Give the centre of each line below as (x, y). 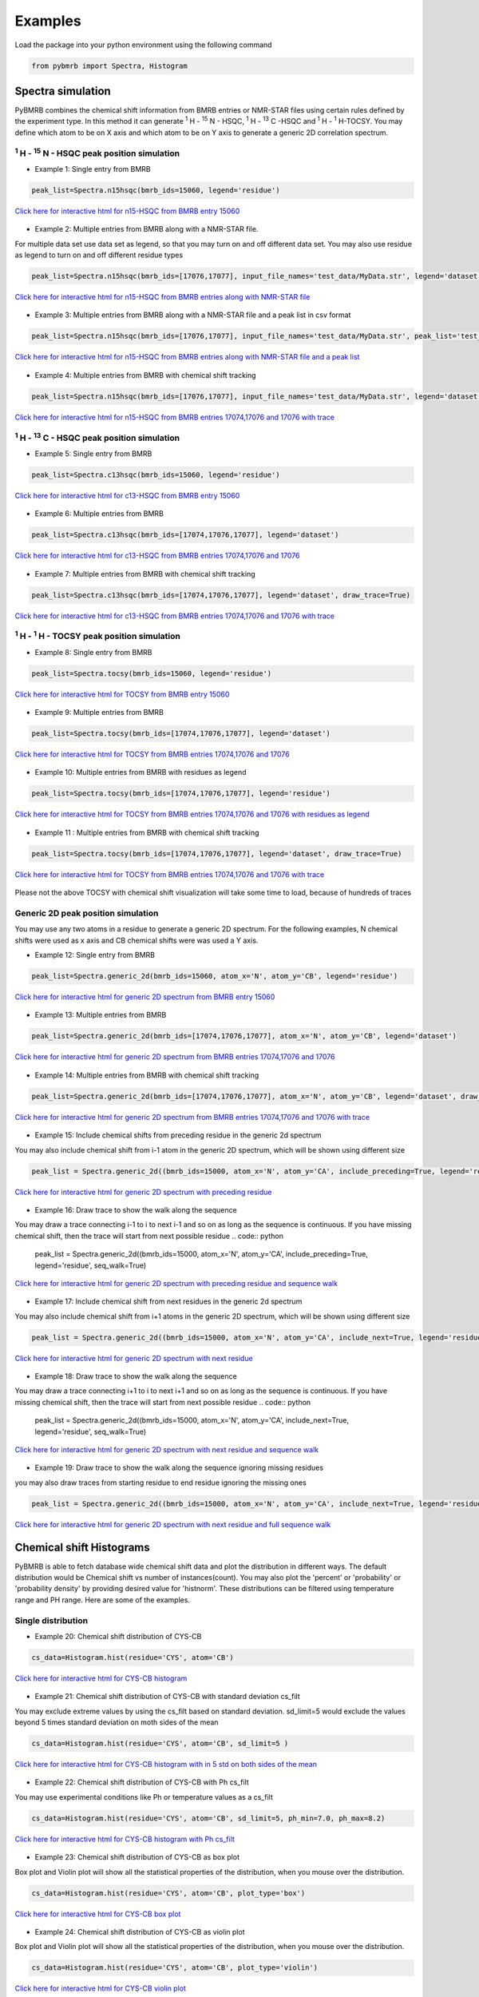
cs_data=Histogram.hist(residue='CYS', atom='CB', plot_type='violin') (175, 1968)
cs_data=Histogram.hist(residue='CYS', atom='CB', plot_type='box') (168, 1893)
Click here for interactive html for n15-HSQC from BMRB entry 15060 (127, 211)
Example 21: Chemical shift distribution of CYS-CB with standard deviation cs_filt (167, 1697)
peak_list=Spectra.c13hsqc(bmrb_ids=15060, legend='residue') (156, 474)
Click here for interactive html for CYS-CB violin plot (101, 1988)
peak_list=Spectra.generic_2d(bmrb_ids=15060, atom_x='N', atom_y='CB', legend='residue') (215, 976)
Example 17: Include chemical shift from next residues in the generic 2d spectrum (168, 1301)
